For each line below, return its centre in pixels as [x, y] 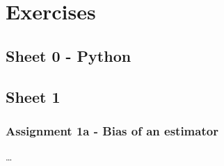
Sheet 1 [33, 96]
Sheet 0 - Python [69, 55]
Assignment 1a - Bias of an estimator [112, 130]
